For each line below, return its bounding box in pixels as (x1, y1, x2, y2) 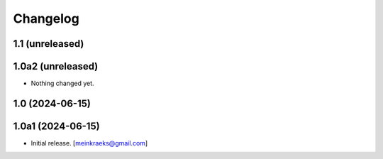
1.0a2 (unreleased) (13, 60, 99, 72)
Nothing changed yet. (30, 79, 95, 88)
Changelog (13, 11, 79, 26)
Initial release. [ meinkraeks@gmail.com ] (30, 139, 148, 147)
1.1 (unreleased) (13, 38, 84, 50)
